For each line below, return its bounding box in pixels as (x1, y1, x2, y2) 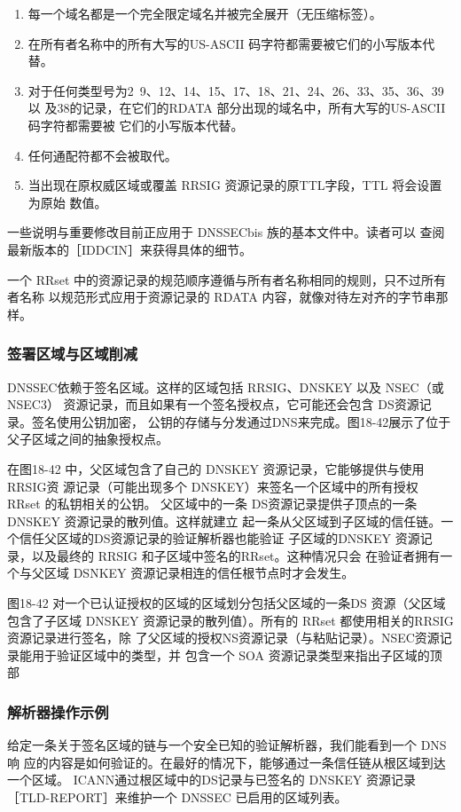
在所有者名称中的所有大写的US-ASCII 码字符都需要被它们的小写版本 (27, 34, 423, 52)
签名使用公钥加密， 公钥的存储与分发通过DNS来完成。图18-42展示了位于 (31, 412, 451, 430)
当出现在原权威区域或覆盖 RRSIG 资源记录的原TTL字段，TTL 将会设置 (27, 176, 442, 194)
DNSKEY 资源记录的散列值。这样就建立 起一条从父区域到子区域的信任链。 (7, 511, 441, 530)
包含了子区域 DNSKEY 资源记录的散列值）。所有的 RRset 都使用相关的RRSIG (7, 611, 454, 629)
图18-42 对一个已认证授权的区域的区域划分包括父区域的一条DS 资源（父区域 (7, 594, 446, 612)
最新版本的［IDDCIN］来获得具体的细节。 (7, 240, 253, 258)
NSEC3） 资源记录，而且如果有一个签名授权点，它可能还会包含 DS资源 (7, 395, 419, 414)
